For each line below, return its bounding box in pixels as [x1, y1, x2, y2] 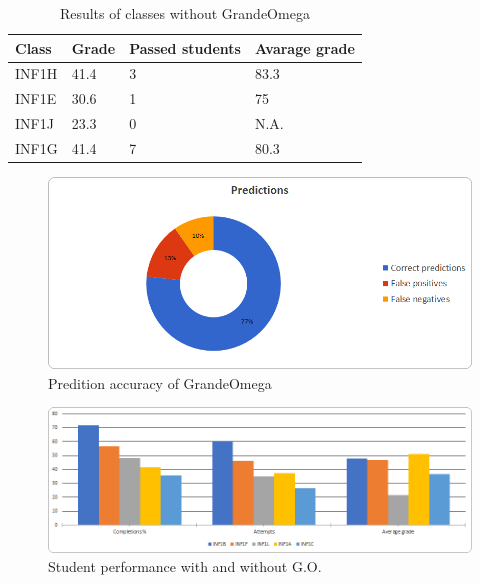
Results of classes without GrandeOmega [59, 3, 310, 23]
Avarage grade [254, 37, 355, 58]
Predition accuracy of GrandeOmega [48, 372, 272, 393]
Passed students [129, 37, 241, 58]
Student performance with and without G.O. [48, 556, 322, 577]
